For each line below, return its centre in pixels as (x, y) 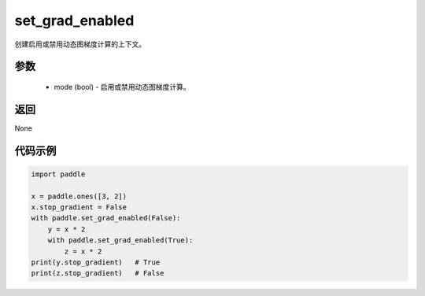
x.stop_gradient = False (79, 207)
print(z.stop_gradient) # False (98, 273)
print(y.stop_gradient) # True (96, 262)
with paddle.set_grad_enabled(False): (106, 218)
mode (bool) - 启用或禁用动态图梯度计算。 (122, 87)
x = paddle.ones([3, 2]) (79, 196)
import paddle (58, 174)
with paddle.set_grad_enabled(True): (120, 240)
